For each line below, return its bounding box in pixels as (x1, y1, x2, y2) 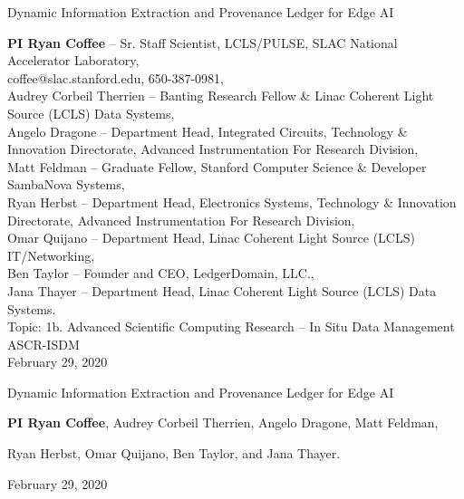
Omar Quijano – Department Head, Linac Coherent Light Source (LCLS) (7, 228, 415, 247)
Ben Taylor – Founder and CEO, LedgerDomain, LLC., (7, 264, 314, 283)
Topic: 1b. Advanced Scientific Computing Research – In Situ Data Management (7, 317, 455, 336)
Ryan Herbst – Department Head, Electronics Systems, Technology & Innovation (7, 192, 457, 211)
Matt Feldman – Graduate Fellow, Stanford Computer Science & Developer (7, 157, 427, 176)
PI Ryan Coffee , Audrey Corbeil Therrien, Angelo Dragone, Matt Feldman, (7, 413, 439, 432)
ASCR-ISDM (7, 334, 80, 353)
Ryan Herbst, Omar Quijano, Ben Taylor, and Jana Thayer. (7, 444, 341, 463)
